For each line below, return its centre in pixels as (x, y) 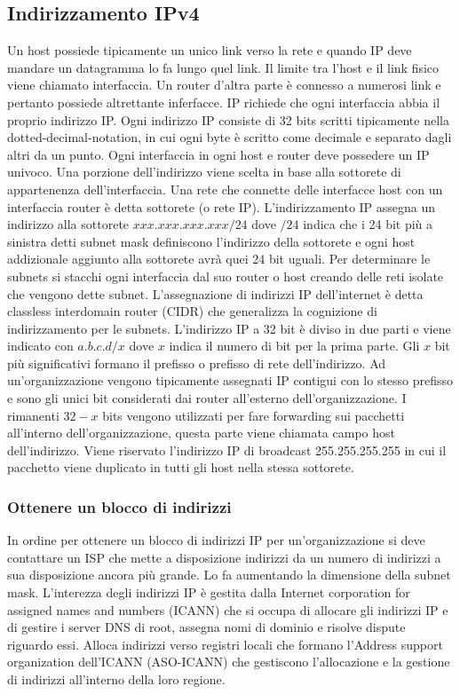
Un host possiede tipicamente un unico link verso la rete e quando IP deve (210, 50)
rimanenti (33, 415)
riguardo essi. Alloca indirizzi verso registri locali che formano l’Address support (225, 644)
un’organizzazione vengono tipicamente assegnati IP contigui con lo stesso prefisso (230, 380)
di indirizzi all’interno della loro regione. (116, 679)
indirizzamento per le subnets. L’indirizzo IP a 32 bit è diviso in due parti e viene (229, 328)
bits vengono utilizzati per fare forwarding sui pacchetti (254, 415)
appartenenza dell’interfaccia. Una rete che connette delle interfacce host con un (225, 189)
